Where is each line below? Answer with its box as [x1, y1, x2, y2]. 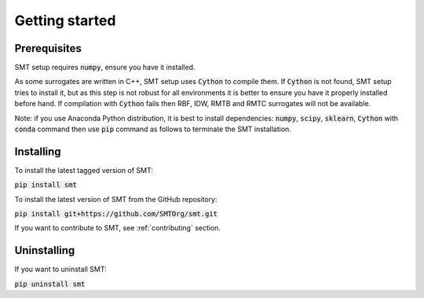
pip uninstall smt [14, 279, 86, 289]
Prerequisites [14, 42, 82, 55]
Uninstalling [14, 244, 75, 257]
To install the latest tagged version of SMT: [14, 165, 153, 175]
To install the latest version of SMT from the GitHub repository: [14, 194, 217, 204]
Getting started [14, 12, 116, 29]
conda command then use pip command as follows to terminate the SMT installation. [14, 124, 292, 134]
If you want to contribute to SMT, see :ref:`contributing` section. [14, 223, 221, 233]
